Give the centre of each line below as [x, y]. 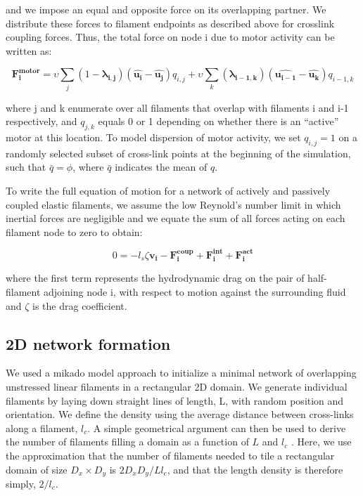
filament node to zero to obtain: [74, 231]
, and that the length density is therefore [255, 469]
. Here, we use [321, 442]
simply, [21, 483]
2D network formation [88, 343]
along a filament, [42, 428]
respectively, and [42, 121]
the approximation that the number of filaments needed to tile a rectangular [170, 455]
